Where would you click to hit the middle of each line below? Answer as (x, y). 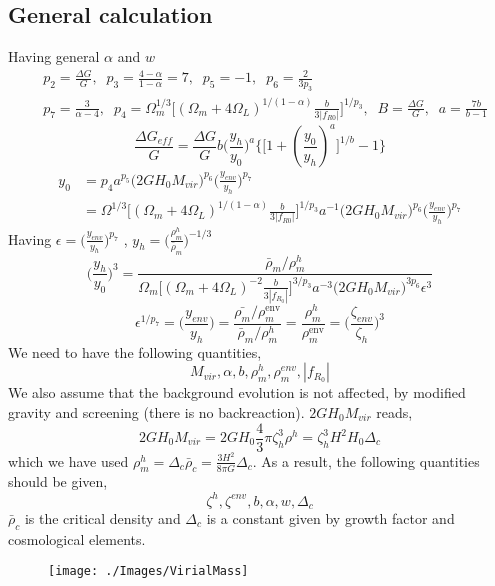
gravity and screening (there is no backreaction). (156, 411)
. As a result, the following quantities (366, 460)
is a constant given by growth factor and (330, 518)
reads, (394, 411)
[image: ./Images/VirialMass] (148, 571)
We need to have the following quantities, (135, 351)
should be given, (58, 481)
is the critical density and (102, 518)
